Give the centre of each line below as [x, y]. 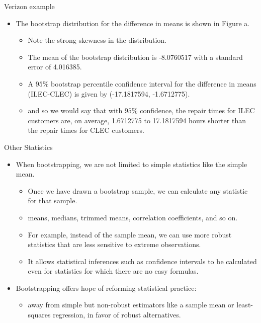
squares [39, 315]
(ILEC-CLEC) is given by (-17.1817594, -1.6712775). [109, 93]
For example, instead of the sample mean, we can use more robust [130, 234]
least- [245, 305]
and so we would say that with [75, 110]
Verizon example [29, 6]
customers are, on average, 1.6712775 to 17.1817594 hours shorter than [137, 120]
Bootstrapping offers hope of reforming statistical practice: [106, 288]
